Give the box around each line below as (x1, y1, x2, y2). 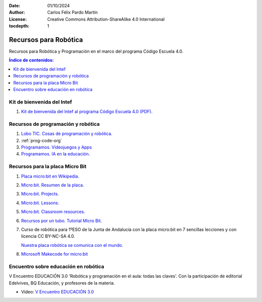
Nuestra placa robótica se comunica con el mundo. (21, 242, 124, 248)
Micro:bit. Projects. (21, 191, 59, 197)
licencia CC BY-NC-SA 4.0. (21, 233, 75, 239)
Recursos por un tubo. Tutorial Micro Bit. (21, 218, 102, 224)
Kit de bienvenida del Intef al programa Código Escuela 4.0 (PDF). (21, 109, 153, 115)
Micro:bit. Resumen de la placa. (21, 182, 84, 188)
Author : (9, 10, 25, 15)
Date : (9, 3, 20, 8)
